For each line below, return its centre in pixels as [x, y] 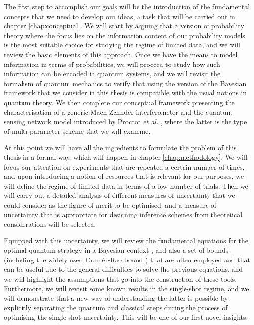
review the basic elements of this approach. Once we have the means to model [121, 54]
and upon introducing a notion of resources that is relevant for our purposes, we [124, 176]
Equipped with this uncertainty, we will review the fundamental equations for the [126, 240]
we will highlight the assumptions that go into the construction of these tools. [121, 279]
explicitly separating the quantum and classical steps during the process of [116, 307]
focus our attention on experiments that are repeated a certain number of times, [124, 166]
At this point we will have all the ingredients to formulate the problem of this [120, 147]
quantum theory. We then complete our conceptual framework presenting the [119, 102]
